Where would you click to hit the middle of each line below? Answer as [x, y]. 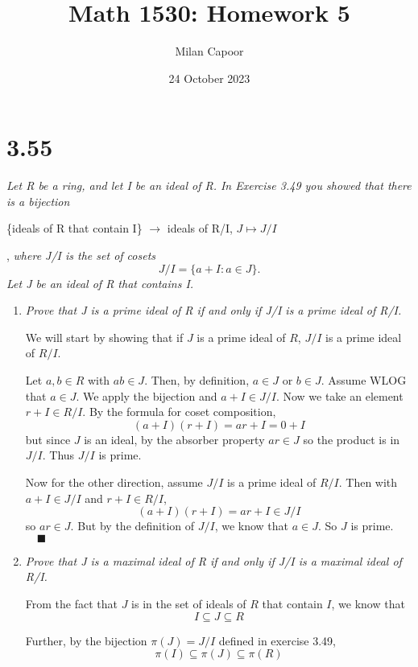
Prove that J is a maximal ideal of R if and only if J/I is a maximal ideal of [213, 560]
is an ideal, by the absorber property [174, 439]
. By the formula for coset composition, [179, 412]
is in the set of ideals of [189, 603]
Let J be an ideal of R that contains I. [100, 283]
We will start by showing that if [104, 337]
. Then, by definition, [197, 380]
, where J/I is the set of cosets [81, 255]
